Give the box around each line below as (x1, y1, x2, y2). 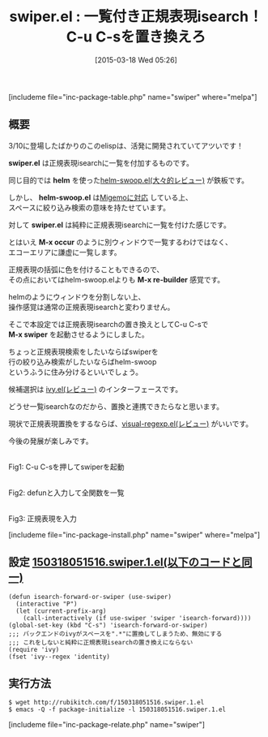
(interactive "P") (15, 600, 79, 608)
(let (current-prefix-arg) (15, 606, 107, 615)
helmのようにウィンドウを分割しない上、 (8, 291, 146, 301)
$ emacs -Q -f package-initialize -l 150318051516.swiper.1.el (8, 705, 227, 714)
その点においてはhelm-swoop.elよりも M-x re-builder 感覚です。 (8, 274, 225, 284)
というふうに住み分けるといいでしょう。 (8, 367, 143, 377)
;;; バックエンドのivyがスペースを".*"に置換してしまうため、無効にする (8, 630, 223, 638)
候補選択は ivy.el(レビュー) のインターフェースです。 (8, 384, 183, 394)
